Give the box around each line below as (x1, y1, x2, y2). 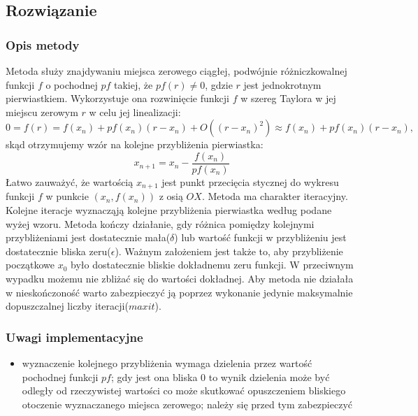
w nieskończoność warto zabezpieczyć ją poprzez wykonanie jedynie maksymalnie (6, 285, 353, 299)
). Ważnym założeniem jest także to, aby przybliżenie (115, 243, 343, 258)
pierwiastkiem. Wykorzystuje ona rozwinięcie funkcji (6, 91, 229, 106)
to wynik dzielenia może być (208, 369, 330, 384)
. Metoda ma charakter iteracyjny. (201, 189, 348, 203)
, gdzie (205, 77, 233, 92)
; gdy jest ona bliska (110, 369, 198, 384)
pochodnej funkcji (22, 369, 99, 384)
